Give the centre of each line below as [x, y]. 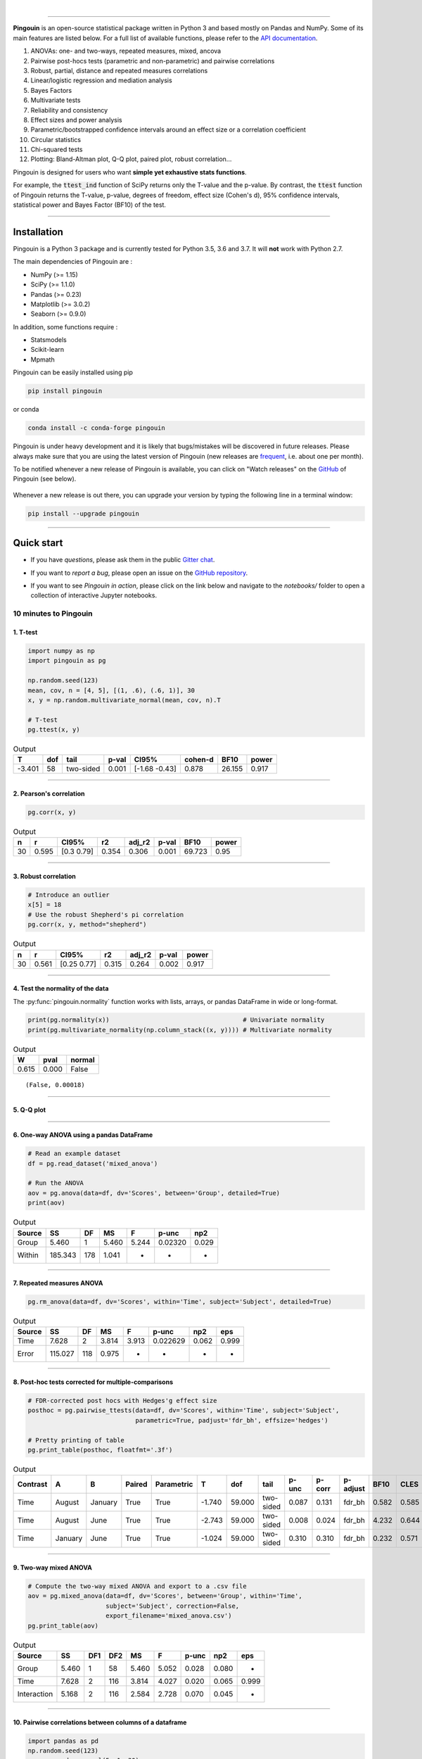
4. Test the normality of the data [61, 989]
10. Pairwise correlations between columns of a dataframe [100, 1722]
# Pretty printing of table [76, 1440]
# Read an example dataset [74, 1154]
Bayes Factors [51, 90]
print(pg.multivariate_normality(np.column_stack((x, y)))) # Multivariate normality [180, 1030]
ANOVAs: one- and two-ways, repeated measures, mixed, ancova [126, 51]
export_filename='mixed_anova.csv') [169, 1616]
